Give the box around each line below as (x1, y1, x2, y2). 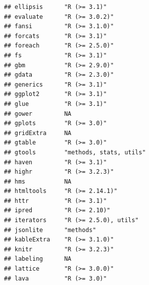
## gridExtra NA (4, 129, 72, 137)
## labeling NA (4, 255, 72, 263)
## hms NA (4, 178, 72, 185)
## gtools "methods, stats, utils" (4, 148, 146, 156)
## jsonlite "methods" (4, 226, 97, 234)
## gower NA (4, 110, 72, 117)
